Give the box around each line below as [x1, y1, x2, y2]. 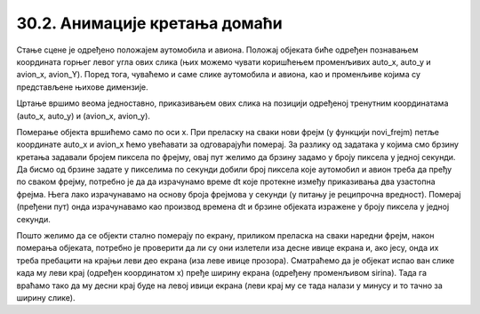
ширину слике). [16, 292, 76, 302]
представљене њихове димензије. [16, 81, 148, 93]
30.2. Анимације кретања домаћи [16, 13, 284, 33]
